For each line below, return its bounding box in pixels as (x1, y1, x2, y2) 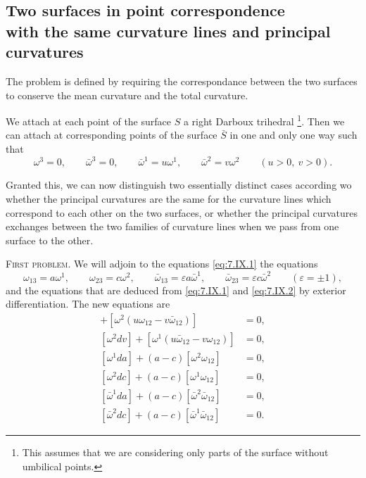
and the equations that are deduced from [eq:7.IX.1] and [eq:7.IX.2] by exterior (6, 282, 346, 297)
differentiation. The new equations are (6, 296, 170, 311)
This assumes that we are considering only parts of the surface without (22, 444, 329, 459)
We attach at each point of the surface (6, 113, 171, 128)
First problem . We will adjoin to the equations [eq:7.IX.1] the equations (6, 256, 318, 271)
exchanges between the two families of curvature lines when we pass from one (6, 219, 339, 234)
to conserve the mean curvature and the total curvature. (6, 87, 248, 102)
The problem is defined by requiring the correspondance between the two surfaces (6, 73, 358, 88)
